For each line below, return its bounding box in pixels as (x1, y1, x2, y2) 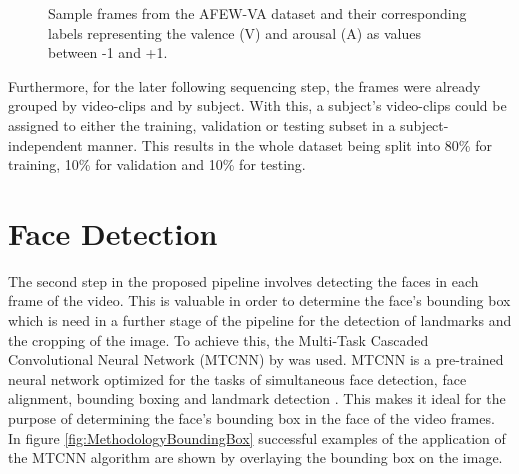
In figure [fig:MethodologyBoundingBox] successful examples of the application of (8, 427, 506, 448)
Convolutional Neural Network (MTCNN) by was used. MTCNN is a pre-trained (8, 349, 504, 370)
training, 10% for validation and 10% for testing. (8, 154, 306, 175)
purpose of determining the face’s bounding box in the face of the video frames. (8, 408, 495, 429)
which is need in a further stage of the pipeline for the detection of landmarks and (8, 310, 512, 331)
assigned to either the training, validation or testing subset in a (8, 114, 396, 135)
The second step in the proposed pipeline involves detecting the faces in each (8, 270, 479, 291)
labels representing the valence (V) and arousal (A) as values (48, 22, 422, 43)
